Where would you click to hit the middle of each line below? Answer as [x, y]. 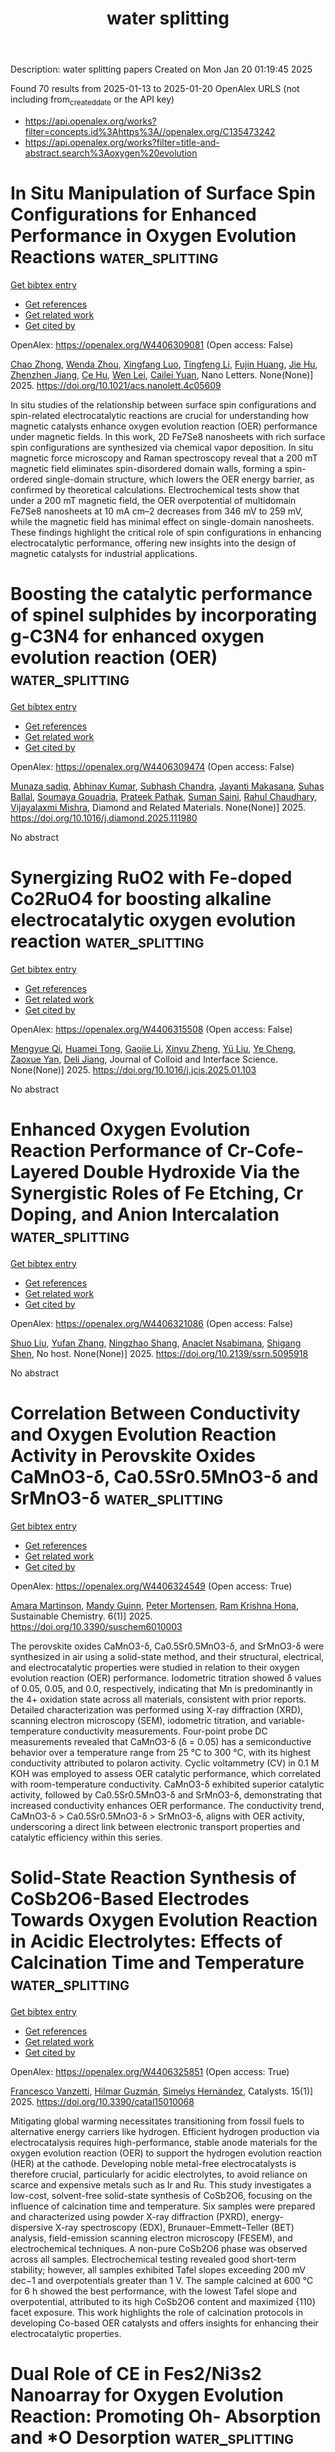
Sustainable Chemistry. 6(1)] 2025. [81, 1616]
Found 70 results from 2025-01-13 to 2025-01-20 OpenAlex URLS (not [155, 89]
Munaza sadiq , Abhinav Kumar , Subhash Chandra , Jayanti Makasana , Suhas [167, 786]
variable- [287, 1720]
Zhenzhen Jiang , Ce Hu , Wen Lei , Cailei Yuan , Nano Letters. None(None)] [162, 374]
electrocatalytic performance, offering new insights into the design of [153, 543]
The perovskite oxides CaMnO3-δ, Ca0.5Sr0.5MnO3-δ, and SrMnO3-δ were [167, 1646]
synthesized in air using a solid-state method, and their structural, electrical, [167, 1656]
